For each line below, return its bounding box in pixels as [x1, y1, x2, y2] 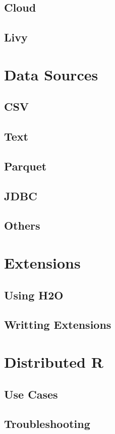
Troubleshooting [4, 416, 90, 431]
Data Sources [4, 64, 98, 84]
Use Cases [4, 386, 58, 402]
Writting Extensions [4, 317, 111, 332]
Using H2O [4, 287, 64, 302]
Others [4, 218, 40, 233]
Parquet [4, 158, 47, 173]
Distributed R [4, 351, 103, 372]
